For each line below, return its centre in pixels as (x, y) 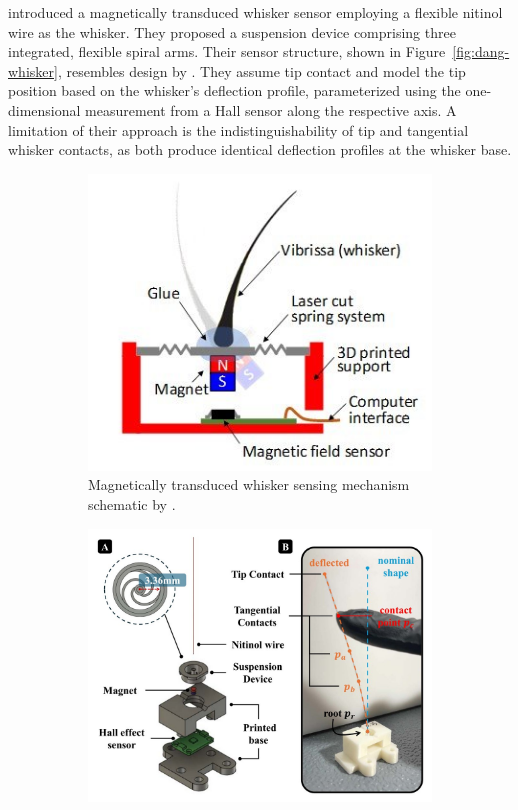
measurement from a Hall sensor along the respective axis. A (271, 109)
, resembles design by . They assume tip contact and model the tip (261, 70)
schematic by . (132, 503)
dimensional (44, 109)
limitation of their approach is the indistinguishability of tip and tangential (238, 129)
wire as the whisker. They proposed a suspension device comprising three (232, 31)
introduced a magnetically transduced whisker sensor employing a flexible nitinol (255, 12)
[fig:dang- (481, 51)
